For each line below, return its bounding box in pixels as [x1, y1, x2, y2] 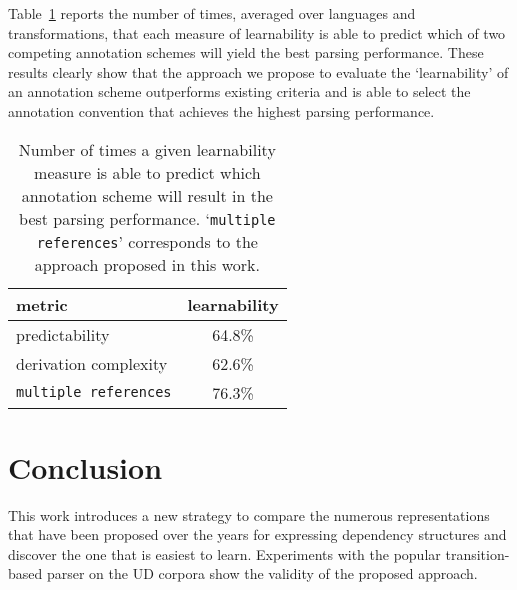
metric [16, 292, 68, 316]
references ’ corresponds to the [36, 229, 258, 253]
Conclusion [8, 446, 163, 487]
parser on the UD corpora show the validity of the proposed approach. [46, 563, 478, 584]
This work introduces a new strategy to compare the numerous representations [8, 504, 490, 525]
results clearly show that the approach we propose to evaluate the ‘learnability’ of [8, 61, 509, 82]
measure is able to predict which [34, 160, 261, 184]
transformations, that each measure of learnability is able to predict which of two [8, 22, 506, 43]
